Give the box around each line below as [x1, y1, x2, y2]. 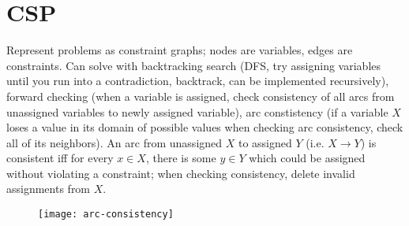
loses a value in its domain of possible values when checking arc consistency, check [6, 119, 403, 135]
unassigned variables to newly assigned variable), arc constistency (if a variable [6, 103, 388, 120]
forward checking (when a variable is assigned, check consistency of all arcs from [6, 87, 395, 104]
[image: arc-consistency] [38, 209, 174, 220]
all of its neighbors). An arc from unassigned [6, 134, 223, 150]
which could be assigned [249, 150, 366, 166]
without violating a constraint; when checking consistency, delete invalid [6, 165, 355, 181]
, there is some [145, 150, 216, 166]
